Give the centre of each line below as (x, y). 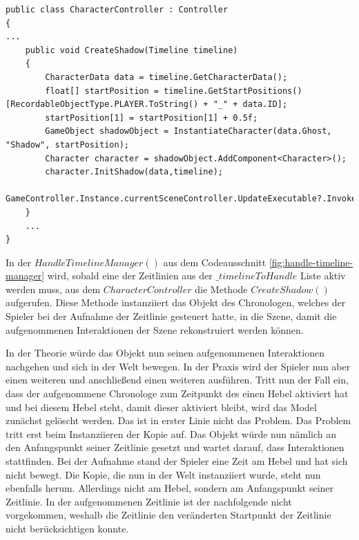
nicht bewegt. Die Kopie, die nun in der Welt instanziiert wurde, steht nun (163, 474)
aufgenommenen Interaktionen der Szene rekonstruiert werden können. (155, 329)
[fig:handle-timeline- (311, 262)
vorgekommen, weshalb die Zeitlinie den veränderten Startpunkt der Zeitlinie (168, 515)
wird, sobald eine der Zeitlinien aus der (130, 276)
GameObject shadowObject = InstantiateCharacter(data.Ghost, (188, 131)
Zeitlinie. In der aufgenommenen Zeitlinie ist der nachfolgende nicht (149, 501)
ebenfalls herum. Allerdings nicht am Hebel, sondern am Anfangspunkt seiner (170, 488)
